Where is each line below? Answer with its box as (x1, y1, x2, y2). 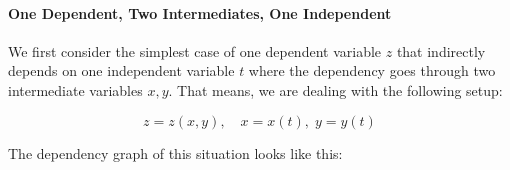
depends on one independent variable (8, 60, 235, 81)
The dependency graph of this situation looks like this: (8, 142, 343, 163)
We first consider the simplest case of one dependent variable (8, 40, 382, 61)
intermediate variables (8, 79, 143, 100)
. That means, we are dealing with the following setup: (168, 79, 503, 100)
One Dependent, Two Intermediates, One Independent (8, 2, 392, 23)
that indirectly (396, 40, 486, 61)
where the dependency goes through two (248, 60, 496, 81)
